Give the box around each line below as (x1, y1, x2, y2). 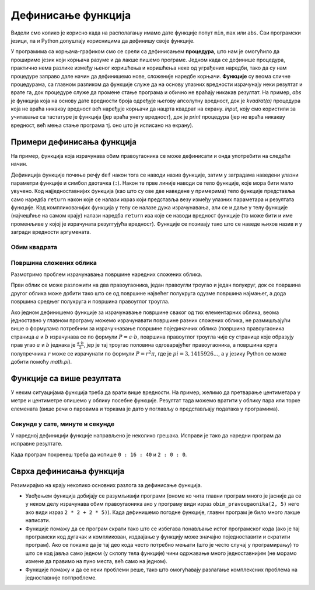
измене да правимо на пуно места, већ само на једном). (25, 558, 167, 565)
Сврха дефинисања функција (10, 466, 125, 476)
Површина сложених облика (10, 258, 97, 267)
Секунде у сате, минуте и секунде (10, 420, 115, 428)
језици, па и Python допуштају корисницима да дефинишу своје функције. (10, 37, 195, 44)
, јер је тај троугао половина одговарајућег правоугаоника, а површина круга (83, 341, 278, 349)
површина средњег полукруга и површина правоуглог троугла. (10, 298, 170, 305)
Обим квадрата (10, 243, 58, 251)
